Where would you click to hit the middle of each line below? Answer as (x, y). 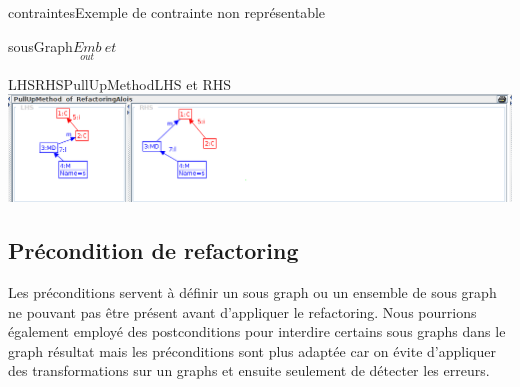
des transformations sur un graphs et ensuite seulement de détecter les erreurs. (249, 370)
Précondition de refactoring (153, 250)
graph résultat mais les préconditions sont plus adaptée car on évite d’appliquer (252, 350)
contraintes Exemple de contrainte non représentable (167, 12)
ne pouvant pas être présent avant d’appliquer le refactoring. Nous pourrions (242, 311)
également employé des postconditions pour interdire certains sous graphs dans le (257, 331)
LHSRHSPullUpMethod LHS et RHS (120, 83)
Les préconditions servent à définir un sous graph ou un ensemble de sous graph (252, 291)
